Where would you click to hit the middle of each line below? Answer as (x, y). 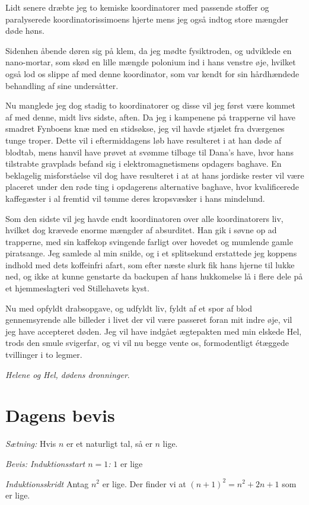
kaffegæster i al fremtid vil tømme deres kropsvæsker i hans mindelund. (135, 198)
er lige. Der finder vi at (144, 483)
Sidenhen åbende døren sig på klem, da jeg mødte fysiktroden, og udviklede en (149, 50)
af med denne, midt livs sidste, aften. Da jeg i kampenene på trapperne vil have (150, 117)
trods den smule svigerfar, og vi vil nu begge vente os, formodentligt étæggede (147, 343)
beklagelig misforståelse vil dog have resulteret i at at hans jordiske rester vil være (155, 175)
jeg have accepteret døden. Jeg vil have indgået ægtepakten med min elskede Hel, (154, 331)
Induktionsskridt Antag (47, 483)
